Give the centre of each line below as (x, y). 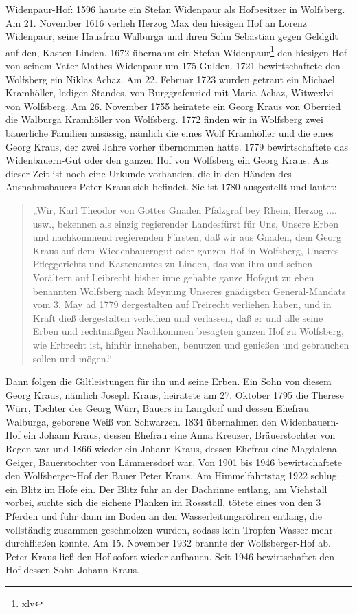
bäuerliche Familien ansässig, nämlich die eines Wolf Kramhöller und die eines (170, 133)
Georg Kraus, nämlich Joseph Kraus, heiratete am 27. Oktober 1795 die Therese (175, 394)
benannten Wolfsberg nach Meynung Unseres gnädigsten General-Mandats (189, 290)
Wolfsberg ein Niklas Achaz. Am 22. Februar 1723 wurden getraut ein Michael (170, 79)
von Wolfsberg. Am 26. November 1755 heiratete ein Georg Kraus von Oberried (173, 106)
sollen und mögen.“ (72, 358)
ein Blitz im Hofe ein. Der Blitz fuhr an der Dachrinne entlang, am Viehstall (166, 489)
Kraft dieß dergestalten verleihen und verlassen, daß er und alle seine (178, 317)
